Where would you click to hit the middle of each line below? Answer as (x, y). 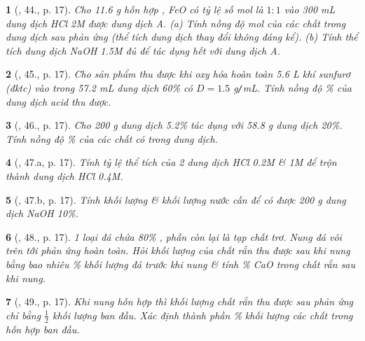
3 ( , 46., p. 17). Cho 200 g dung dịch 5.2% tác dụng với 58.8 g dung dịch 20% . (174, 125)
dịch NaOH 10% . (42, 213)
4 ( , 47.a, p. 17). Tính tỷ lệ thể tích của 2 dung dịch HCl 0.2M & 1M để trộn (171, 162)
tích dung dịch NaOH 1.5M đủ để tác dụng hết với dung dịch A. (143, 50)
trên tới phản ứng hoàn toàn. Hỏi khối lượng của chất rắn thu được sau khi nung (178, 250)
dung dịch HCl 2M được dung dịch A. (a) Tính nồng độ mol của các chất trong (176, 23)
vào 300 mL (310, 9)
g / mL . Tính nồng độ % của (292, 87)
